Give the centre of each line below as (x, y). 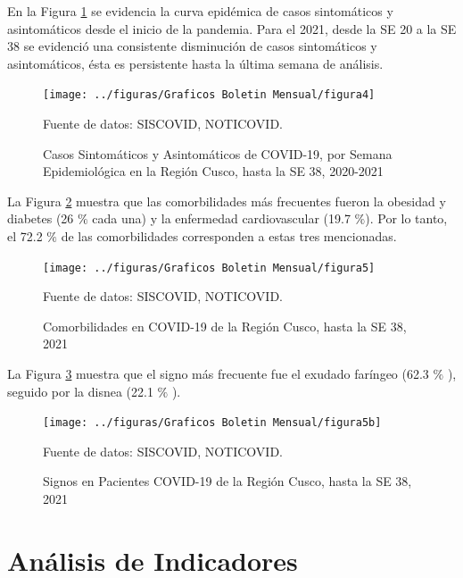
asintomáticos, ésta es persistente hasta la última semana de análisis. (195, 63)
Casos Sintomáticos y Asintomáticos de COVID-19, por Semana (218, 153)
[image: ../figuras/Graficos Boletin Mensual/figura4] (209, 95)
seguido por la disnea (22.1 (80, 391)
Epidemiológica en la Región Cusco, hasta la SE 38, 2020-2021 (213, 171)
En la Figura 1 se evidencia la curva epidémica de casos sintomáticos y (200, 11)
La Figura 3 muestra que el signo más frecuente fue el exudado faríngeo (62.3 (218, 374)
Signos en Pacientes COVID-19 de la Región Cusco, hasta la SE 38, (227, 481)
